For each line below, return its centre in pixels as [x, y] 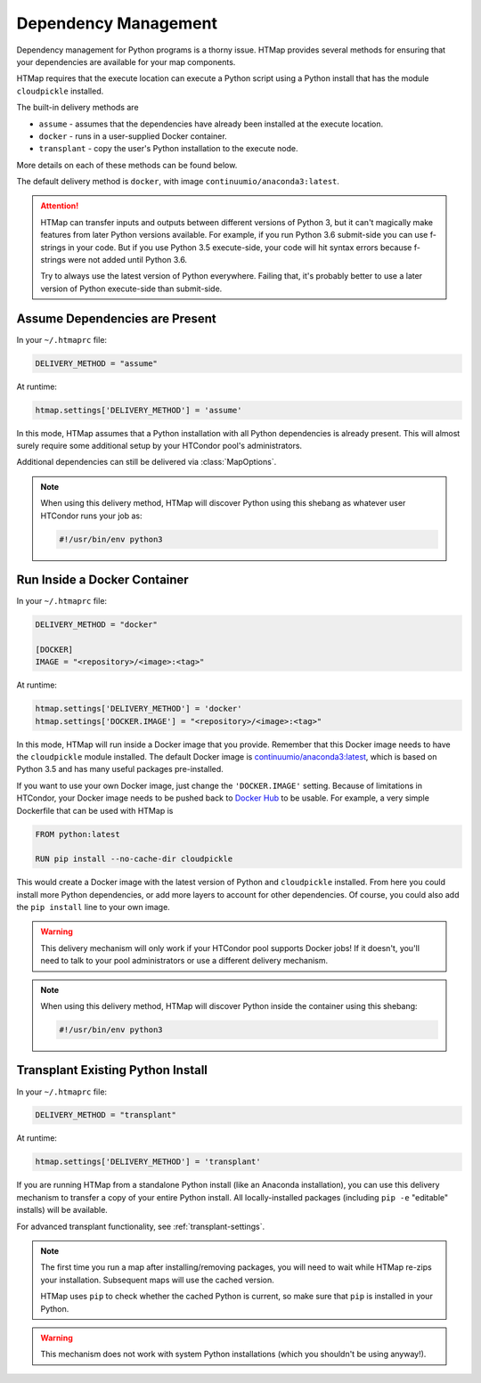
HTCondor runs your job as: [91, 516]
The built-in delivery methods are [77, 108]
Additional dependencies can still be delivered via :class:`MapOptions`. [147, 462]
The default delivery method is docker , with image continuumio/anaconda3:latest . [178, 182]
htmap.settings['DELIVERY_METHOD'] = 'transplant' [148, 1162]
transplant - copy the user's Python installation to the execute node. [168, 149]
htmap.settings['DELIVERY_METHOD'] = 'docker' [139, 709]
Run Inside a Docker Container [102, 579]
